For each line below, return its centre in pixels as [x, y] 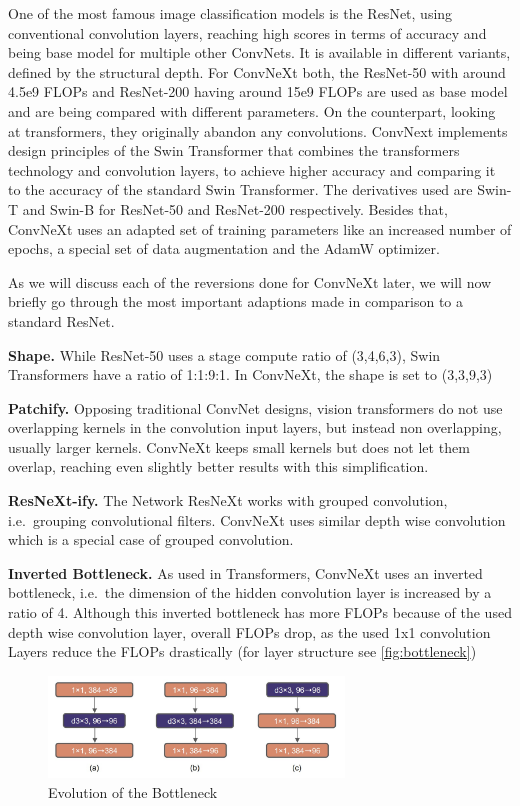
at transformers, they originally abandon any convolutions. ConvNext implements [258, 130]
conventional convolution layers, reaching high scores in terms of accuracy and [247, 32]
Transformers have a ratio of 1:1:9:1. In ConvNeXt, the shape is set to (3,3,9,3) [250, 374]
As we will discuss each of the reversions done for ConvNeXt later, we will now [250, 281]
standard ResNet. [61, 320]
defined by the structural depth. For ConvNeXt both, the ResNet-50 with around [257, 71]
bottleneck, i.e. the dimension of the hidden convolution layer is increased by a [250, 592]
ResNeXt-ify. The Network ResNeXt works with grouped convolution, [228, 500]
